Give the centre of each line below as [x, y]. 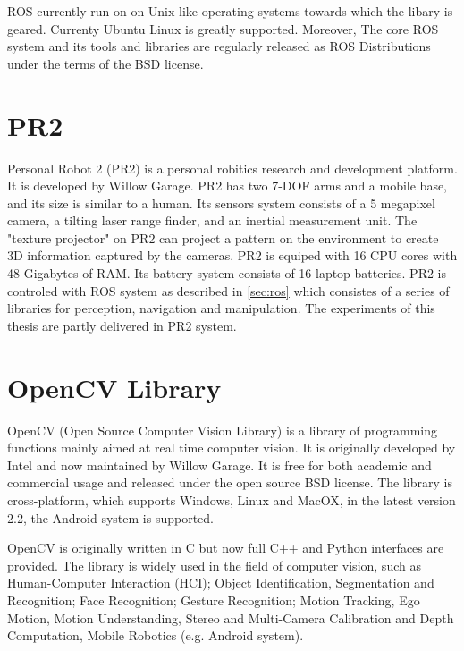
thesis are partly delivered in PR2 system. [122, 325]
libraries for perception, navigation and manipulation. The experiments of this [221, 308]
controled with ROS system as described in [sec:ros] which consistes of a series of [228, 290]
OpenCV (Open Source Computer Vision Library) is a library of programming [222, 430]
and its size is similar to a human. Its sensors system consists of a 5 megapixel [221, 203]
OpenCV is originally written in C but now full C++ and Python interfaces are [226, 548]
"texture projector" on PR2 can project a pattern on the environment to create [223, 237]
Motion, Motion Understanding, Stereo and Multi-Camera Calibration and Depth [231, 617]
